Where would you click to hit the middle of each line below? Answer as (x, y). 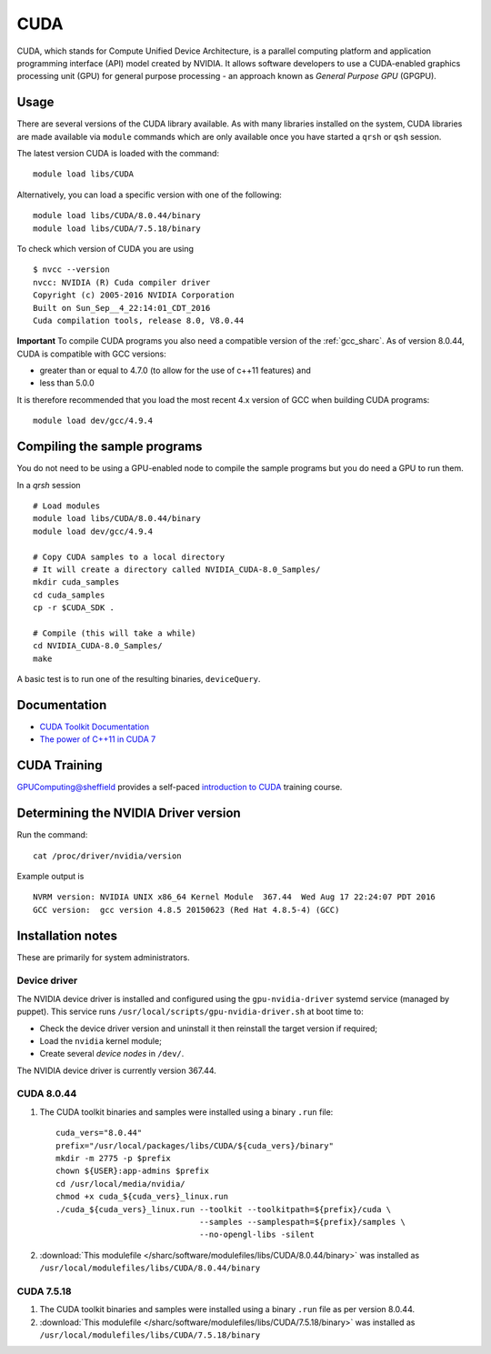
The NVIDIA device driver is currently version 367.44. (117, 1070)
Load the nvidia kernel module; (101, 1040)
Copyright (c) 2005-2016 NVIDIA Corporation (134, 295)
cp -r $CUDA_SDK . (74, 608)
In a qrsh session (49, 485)
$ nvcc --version (71, 270)
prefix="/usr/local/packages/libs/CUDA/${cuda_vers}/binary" (195, 1145)
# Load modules (67, 506)
